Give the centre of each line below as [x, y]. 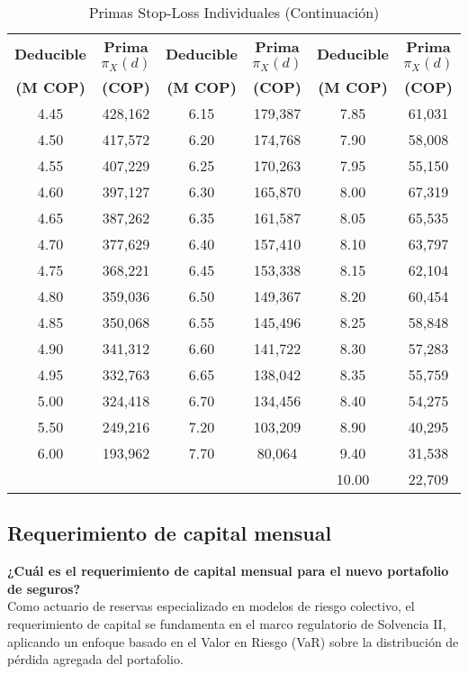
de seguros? [44, 588]
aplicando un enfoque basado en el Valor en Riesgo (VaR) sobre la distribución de [233, 641]
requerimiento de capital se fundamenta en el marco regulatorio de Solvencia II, [227, 623]
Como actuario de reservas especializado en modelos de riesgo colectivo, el [211, 606]
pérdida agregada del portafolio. [95, 659]
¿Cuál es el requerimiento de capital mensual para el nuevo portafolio [228, 571]
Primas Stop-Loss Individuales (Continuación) [234, 12]
